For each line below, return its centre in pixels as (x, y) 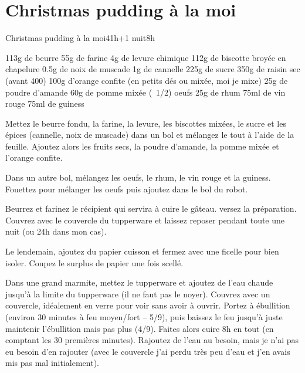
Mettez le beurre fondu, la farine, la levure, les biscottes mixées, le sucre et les (146, 123)
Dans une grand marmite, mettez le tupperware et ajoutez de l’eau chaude (139, 282)
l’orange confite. (34, 157)
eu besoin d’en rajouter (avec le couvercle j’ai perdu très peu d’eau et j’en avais (148, 351)
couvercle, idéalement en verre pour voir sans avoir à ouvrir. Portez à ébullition (148, 305)
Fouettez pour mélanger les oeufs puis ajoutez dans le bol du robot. (127, 189)
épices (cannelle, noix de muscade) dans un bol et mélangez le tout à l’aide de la (150, 135)
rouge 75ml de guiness (45, 104)
